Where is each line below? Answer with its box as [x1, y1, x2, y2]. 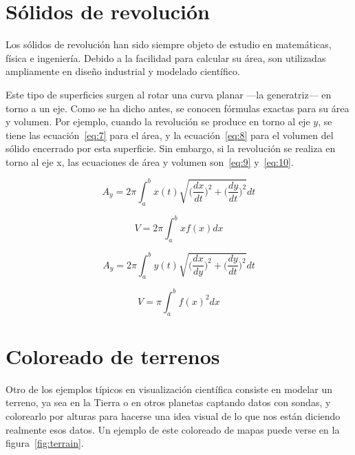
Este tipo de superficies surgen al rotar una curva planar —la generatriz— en [6, 87, 332, 101]
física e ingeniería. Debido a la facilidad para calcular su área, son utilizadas [6, 50, 326, 65]
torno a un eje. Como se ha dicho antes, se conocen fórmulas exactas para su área [6, 100, 349, 115]
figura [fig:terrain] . [6, 436, 84, 450]
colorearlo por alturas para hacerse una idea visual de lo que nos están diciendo [6, 408, 341, 423]
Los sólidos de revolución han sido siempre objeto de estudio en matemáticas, [6, 37, 332, 52]
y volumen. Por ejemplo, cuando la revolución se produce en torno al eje [6, 114, 310, 129]
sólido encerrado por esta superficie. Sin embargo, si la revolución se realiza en [6, 141, 336, 156]
